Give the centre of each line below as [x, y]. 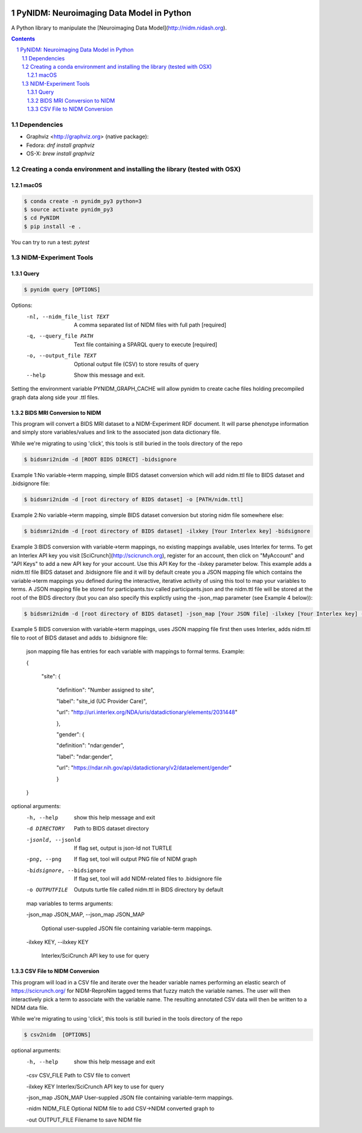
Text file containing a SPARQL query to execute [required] [145, 344]
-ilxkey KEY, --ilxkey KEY [57, 942]
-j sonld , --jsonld [53, 840]
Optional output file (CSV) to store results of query [136, 364]
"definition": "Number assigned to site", [105, 690]
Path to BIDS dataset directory [111, 829]
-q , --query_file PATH [60, 336]
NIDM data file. [30, 1007]
